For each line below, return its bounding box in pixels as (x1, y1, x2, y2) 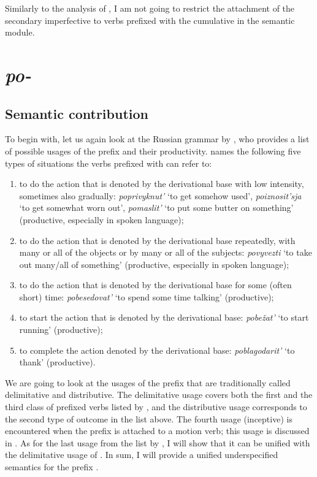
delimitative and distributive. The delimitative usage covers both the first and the (5, 388, 313, 401)
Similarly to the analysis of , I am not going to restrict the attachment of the (5, 2, 295, 14)
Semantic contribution (5, 104, 148, 123)
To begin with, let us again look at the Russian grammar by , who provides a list (5, 132, 310, 145)
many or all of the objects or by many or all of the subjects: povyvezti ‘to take (19, 246, 312, 259)
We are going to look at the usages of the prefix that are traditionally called (5, 376, 291, 389)
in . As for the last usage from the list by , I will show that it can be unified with (5, 436, 310, 449)
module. (5, 26, 35, 39)
